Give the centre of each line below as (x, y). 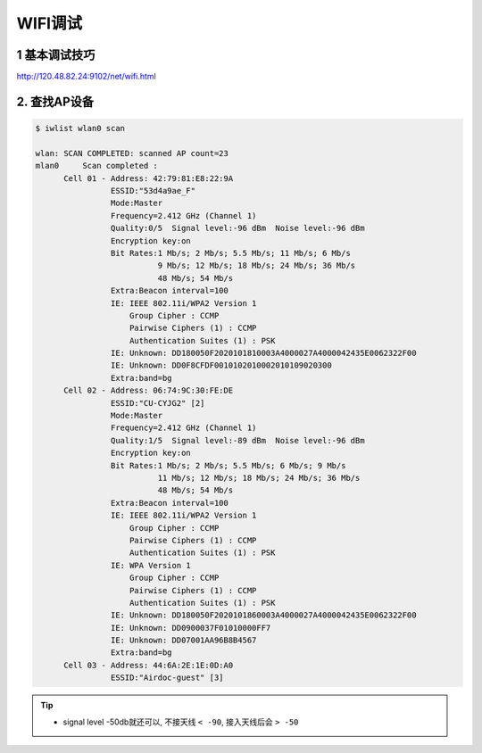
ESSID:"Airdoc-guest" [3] (167, 678)
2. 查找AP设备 (55, 101)
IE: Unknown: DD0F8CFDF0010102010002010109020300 (221, 365)
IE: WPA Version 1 (150, 565)
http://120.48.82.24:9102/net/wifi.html (86, 77)
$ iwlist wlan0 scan (80, 128)
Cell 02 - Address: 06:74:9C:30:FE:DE (149, 391)
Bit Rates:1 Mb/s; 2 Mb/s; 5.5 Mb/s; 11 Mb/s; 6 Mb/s (231, 253)
